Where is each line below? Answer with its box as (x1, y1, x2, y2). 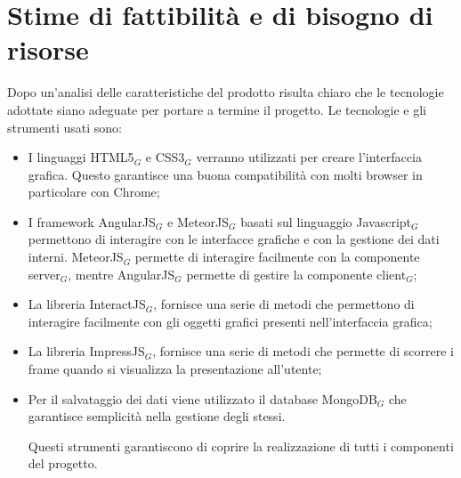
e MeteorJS (167, 212, 230, 231)
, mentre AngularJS (68, 264, 175, 283)
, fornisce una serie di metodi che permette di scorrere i (152, 342, 454, 361)
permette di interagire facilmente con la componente (134, 247, 420, 266)
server (28, 264, 61, 283)
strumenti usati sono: (7, 117, 122, 136)
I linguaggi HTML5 (28, 148, 134, 166)
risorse (7, 31, 89, 68)
